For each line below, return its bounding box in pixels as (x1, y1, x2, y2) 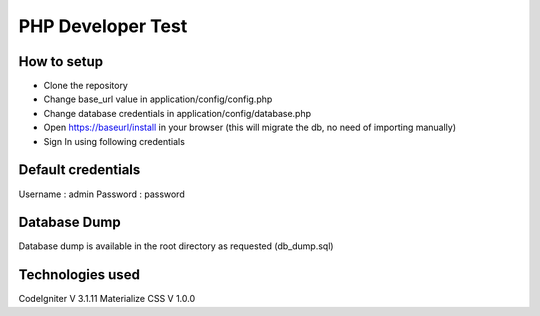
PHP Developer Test (18, 15, 188, 37)
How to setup (18, 53, 104, 70)
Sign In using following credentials (43, 135, 185, 147)
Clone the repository (43, 80, 129, 92)
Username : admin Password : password (18, 188, 185, 200)
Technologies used (18, 266, 140, 284)
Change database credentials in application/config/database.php (43, 107, 312, 119)
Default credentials (18, 161, 141, 179)
